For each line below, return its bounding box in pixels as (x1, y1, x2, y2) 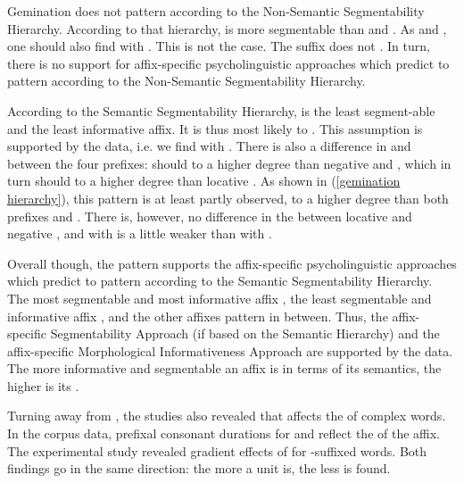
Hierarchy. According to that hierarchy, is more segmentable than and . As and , (7, 19, 447, 37)
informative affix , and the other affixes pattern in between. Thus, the (7, 306, 388, 325)
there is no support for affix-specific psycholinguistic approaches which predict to (7, 54, 450, 72)
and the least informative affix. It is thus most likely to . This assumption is (7, 119, 423, 137)
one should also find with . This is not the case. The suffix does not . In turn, (7, 37, 430, 55)
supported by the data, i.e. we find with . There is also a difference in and (7, 137, 411, 155)
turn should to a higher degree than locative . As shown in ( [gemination (7, 171, 401, 190)
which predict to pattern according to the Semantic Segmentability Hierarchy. (7, 271, 433, 290)
